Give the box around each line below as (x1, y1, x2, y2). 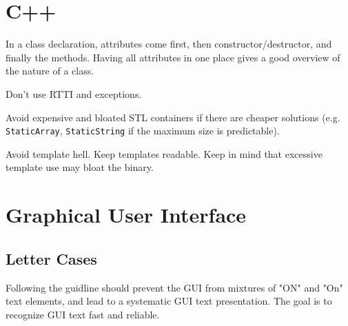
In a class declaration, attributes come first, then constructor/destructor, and (6, 37, 332, 51)
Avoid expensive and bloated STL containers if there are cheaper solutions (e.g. (6, 110, 340, 124)
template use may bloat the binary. (6, 160, 154, 174)
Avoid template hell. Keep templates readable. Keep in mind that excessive (6, 146, 323, 161)
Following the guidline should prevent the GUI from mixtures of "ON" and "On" (6, 280, 343, 294)
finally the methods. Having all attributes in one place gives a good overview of (6, 50, 340, 64)
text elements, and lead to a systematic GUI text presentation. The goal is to (6, 294, 332, 308)
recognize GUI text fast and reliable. (6, 307, 160, 321)
